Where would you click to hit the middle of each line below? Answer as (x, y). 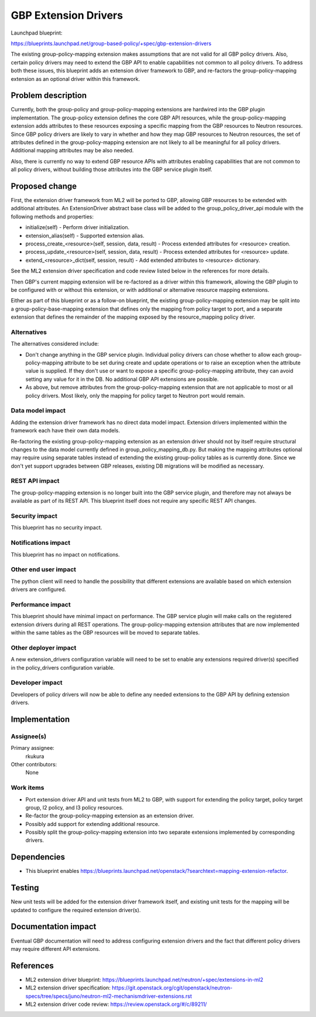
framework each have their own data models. (65, 431)
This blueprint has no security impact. (56, 528)
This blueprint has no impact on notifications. (65, 554)
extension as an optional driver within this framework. (75, 79)
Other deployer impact (44, 647)
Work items (28, 788)
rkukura (35, 756)
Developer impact (37, 682)
